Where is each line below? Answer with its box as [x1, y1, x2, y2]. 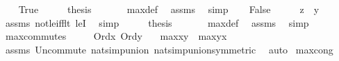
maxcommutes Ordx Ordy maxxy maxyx [5, 29, 227, 43]
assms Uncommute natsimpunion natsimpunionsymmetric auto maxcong [5, 42, 333, 56]
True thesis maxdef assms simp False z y [18, 2, 320, 16]
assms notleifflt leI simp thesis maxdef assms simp [5, 15, 309, 29]
